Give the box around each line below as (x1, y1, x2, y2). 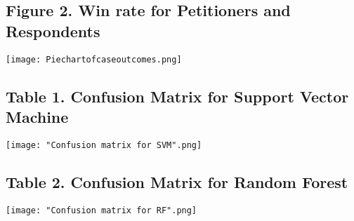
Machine (6, 106, 69, 128)
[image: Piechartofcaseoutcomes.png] (6, 54, 182, 65)
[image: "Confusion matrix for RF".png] (6, 205, 197, 215)
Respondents (6, 20, 100, 41)
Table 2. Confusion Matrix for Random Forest (6, 170, 348, 192)
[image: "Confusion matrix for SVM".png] (6, 140, 202, 150)
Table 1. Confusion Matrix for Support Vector (6, 85, 349, 107)
